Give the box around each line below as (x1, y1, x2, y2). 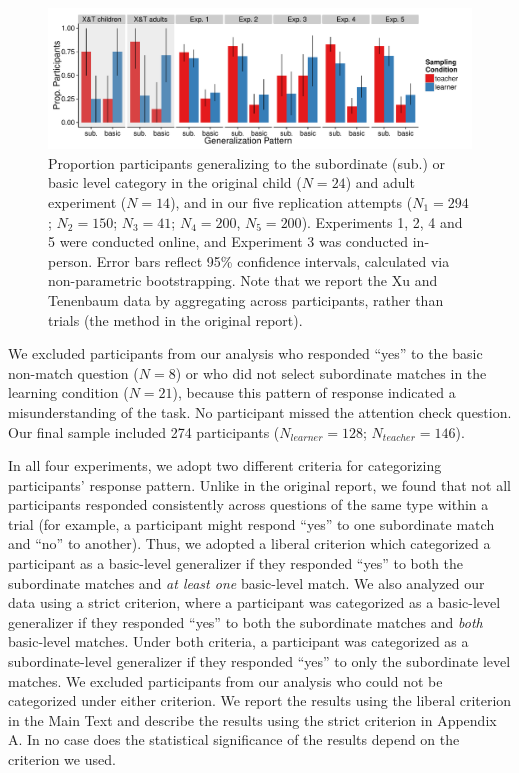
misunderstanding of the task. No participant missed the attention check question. (8, 401, 512, 422)
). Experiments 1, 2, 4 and (301, 211, 463, 232)
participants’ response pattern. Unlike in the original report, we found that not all (8, 474, 511, 495)
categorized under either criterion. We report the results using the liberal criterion (8, 690, 512, 711)
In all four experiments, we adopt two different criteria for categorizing (8, 455, 442, 476)
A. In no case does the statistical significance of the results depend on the (8, 729, 460, 750)
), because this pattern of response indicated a (172, 382, 456, 403)
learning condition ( (8, 382, 129, 403)
